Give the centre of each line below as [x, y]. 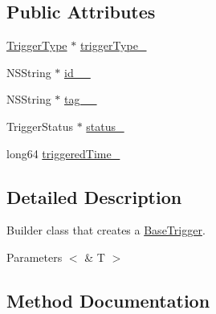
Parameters [35, 257]
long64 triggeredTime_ [63, 153]
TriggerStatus [40, 126]
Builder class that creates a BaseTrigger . [106, 230]
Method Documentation [108, 300]
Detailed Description [94, 196]
